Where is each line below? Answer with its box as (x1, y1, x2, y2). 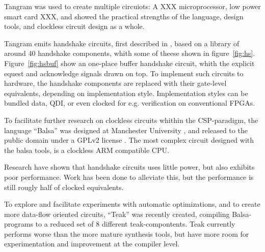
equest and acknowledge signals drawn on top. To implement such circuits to (4, 68, 244, 78)
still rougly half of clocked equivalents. (4, 181, 124, 192)
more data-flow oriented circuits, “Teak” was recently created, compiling (4, 208, 230, 219)
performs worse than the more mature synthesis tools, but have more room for (4, 228, 249, 239)
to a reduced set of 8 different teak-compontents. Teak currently (35, 218, 235, 229)
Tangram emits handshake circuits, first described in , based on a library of (4, 38, 240, 48)
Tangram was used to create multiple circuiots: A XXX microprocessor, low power (4, 1, 261, 11)
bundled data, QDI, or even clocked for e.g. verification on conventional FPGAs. (4, 98, 255, 108)
